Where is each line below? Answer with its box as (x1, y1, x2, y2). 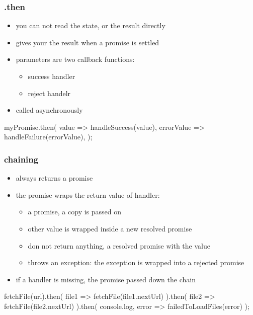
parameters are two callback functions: (16, 54, 135, 64)
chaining (4, 152, 39, 165)
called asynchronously (16, 105, 83, 115)
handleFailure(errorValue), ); (4, 131, 93, 142)
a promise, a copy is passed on (28, 206, 122, 217)
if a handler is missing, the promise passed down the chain (16, 274, 196, 284)
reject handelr (28, 88, 71, 98)
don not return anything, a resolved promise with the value (28, 240, 210, 251)
